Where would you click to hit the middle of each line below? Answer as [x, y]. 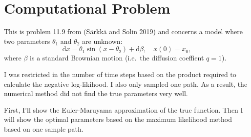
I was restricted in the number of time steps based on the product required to [120, 74]
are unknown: [102, 41]
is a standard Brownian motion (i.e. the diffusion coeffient [117, 58]
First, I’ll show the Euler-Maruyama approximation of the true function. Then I [124, 109]
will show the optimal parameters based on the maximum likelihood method [118, 119]
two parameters [27, 41]
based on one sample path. [44, 128]
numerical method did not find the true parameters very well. [96, 93]
